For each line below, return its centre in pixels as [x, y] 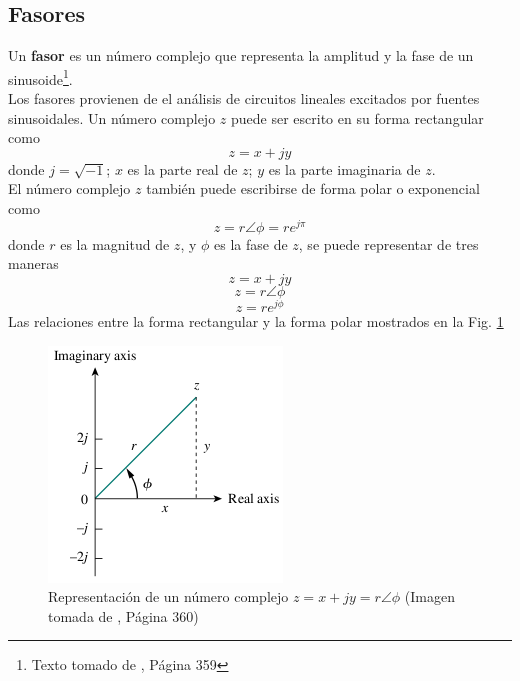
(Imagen [429, 596]
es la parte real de [182, 168]
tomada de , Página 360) [123, 615]
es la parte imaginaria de [344, 168]
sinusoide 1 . [40, 77]
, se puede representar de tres [388, 243]
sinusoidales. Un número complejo [112, 117]
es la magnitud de [115, 243]
